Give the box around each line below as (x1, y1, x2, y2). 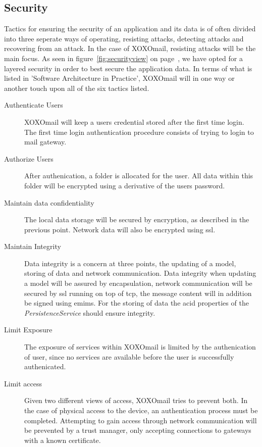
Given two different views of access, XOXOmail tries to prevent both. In (24, 395, 248, 406)
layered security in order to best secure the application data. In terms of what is (4, 63, 252, 73)
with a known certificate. (24, 434, 101, 445)
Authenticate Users (4, 100, 63, 110)
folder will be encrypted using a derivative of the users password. (24, 180, 225, 190)
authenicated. (24, 361, 66, 372)
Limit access (4, 378, 42, 388)
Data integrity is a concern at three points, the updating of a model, (24, 258, 236, 268)
